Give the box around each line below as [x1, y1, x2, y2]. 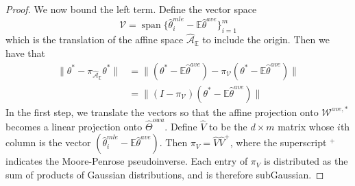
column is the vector [5, 135, 91, 150]
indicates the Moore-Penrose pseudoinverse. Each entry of [5, 154, 248, 168]
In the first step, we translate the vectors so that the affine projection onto [5, 104, 319, 119]
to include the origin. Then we [202, 32, 330, 47]
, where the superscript [230, 135, 327, 150]
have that [5, 45, 45, 60]
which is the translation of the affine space [5, 32, 184, 47]
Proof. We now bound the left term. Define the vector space [5, 2, 257, 16]
